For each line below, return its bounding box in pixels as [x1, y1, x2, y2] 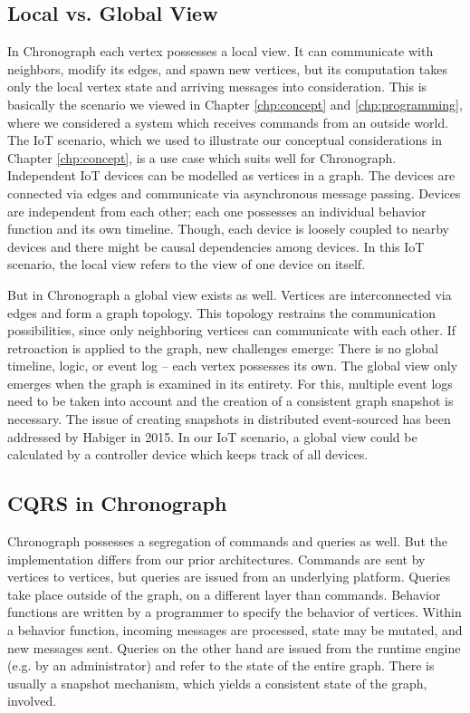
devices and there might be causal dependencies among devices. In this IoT [7, 236, 425, 255]
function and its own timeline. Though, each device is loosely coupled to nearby [7, 219, 449, 238]
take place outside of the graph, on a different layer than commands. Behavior [7, 584, 441, 603]
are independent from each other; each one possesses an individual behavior [7, 201, 427, 220]
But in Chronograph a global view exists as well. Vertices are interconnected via [7, 284, 452, 304]
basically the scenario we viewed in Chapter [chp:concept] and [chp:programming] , [7, 94, 463, 113]
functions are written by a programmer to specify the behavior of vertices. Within [7, 602, 462, 621]
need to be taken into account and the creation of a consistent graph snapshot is [7, 391, 454, 410]
